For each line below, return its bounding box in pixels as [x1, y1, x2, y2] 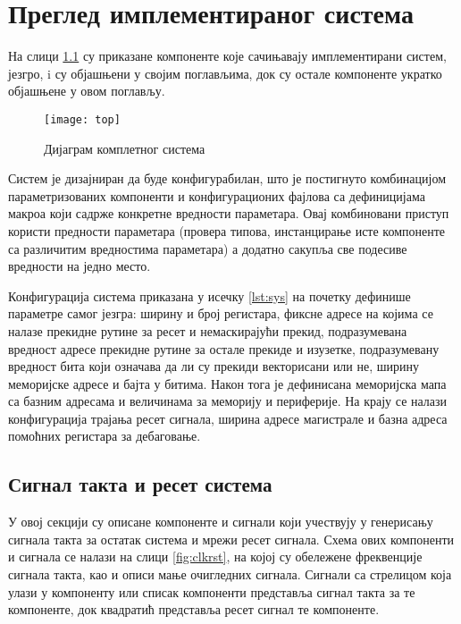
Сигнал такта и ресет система [8, 470, 272, 498]
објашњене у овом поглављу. [8, 81, 165, 100]
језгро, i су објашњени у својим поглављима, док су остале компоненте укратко [8, 63, 442, 82]
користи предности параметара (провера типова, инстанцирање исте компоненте [8, 221, 446, 240]
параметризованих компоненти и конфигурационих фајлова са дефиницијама [8, 186, 425, 205]
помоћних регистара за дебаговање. [8, 426, 201, 445]
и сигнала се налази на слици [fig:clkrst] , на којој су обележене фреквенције [8, 547, 423, 566]
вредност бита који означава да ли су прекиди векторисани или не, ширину [8, 357, 420, 375]
